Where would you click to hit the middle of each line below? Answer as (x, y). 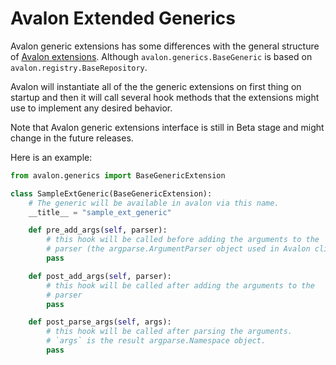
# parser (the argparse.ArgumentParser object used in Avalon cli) (189, 249)
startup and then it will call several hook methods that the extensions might (165, 97)
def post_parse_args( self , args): (100, 322)
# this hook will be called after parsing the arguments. (169, 332)
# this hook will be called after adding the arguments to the (180, 285)
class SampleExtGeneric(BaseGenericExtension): (111, 193)
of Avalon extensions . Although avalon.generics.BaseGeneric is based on (161, 56)
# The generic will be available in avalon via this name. (154, 203)
